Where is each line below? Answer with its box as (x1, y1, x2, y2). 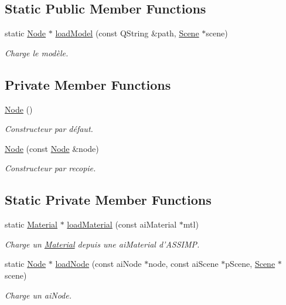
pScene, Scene (225, 257, 275, 270)
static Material (5, 218, 57, 231)
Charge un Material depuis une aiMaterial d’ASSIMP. (5, 238, 200, 250)
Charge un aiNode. (5, 289, 72, 301)
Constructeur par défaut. (5, 123, 93, 135)
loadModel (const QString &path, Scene (55, 27, 199, 39)
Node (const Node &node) (5, 142, 99, 154)
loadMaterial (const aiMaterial (67, 218, 177, 231)
